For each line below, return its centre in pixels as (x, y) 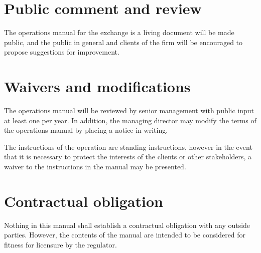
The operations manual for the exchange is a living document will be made (119, 32)
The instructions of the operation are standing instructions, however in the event (128, 147)
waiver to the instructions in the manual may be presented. (95, 166)
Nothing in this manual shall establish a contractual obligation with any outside (127, 225)
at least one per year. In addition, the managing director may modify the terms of (130, 120)
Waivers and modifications (97, 86)
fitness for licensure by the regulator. (60, 244)
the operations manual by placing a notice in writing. (86, 130)
